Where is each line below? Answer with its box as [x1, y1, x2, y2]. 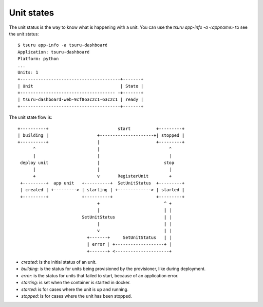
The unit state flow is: [9, 114, 53, 120]
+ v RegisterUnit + [33, 173, 172, 179]
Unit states [9, 7, 55, 18]
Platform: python [18, 56, 59, 62]
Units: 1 [18, 70, 38, 75]
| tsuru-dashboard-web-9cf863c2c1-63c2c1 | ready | [18, 97, 144, 102]
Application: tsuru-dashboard [18, 49, 90, 54]
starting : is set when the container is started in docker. [21, 280, 131, 286]
